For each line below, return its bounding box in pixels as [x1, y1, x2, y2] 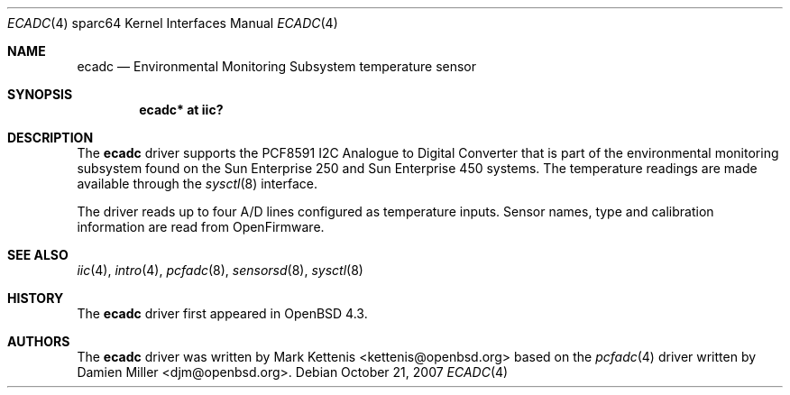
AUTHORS [7, 334, 70, 349]
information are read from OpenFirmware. [77, 219, 325, 234]
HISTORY [7, 290, 64, 306]
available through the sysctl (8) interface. [77, 176, 317, 191]
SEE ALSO [7, 247, 69, 262]
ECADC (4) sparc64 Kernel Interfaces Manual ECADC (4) [7, 15, 338, 31]
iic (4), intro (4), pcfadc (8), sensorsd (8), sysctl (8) [77, 262, 363, 278]
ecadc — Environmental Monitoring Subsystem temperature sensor [77, 59, 477, 74]
